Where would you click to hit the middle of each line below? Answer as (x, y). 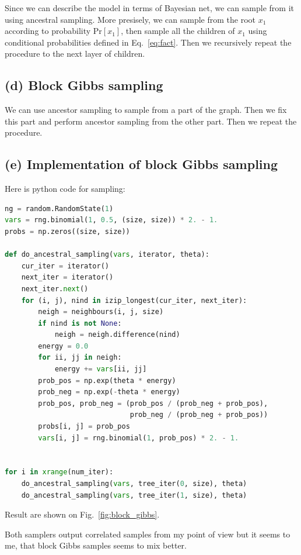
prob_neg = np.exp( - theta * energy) (109, 392)
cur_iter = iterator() (65, 266)
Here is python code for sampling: (65, 189)
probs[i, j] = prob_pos (84, 427)
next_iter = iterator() (67, 277)
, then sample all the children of (178, 31)
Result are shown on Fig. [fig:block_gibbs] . (82, 514)
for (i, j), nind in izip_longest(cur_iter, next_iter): (134, 300)
